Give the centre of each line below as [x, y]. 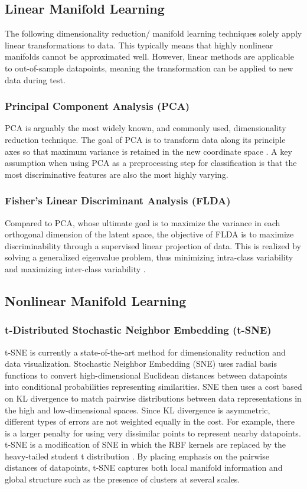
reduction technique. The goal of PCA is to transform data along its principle [145, 139]
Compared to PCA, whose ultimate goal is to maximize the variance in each [143, 222]
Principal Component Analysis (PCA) [97, 106]
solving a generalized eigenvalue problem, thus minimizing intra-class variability [149, 257]
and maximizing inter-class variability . [75, 268]
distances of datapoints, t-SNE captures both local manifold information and [144, 467]
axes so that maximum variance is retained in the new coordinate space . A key [148, 151]
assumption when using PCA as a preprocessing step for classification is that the [151, 163]
